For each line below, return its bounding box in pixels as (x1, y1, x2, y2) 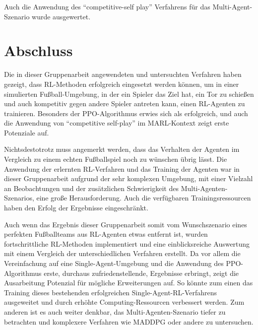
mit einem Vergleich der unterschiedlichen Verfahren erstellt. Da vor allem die (4, 248, 241, 259)
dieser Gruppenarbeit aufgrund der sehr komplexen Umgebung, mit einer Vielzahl (4, 173, 253, 184)
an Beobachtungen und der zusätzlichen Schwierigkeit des (4, 183, 179, 193)
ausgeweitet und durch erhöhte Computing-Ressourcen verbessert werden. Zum (4, 297, 245, 307)
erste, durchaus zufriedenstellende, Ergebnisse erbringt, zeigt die (44, 267, 239, 278)
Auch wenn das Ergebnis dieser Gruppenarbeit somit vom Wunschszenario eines (4, 219, 247, 229)
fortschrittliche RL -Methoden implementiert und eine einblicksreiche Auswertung (4, 238, 250, 249)
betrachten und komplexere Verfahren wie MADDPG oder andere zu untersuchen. (4, 316, 254, 327)
